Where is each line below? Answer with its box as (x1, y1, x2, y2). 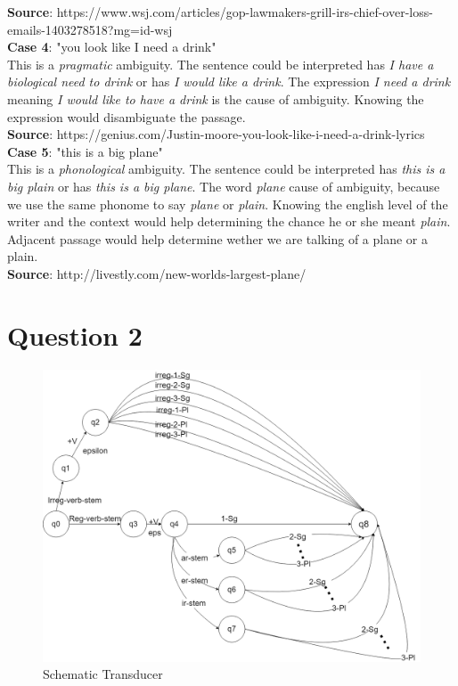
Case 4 (7, 37, 49, 56)
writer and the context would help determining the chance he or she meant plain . (7, 212, 451, 231)
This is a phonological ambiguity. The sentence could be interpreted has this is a (7, 159, 446, 178)
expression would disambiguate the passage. (7, 107, 246, 126)
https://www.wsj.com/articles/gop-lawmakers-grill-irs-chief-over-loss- (56, 3, 433, 20)
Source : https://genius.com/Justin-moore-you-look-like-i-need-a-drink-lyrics (7, 125, 425, 143)
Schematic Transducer (43, 665, 163, 683)
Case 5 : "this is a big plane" (7, 142, 163, 160)
